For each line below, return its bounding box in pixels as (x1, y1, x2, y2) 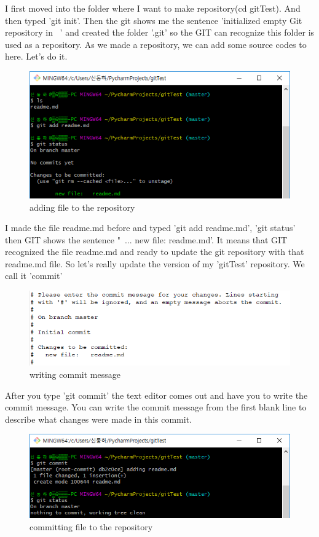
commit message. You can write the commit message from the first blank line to (5, 401, 307, 414)
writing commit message (30, 367, 120, 380)
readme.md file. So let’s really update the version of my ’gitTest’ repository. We (5, 257, 305, 270)
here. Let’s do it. (5, 50, 68, 63)
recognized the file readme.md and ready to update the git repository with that (5, 245, 304, 258)
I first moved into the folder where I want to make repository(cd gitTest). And (5, 2, 301, 14)
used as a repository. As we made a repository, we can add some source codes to (5, 37, 307, 50)
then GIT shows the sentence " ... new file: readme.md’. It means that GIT (5, 233, 288, 246)
